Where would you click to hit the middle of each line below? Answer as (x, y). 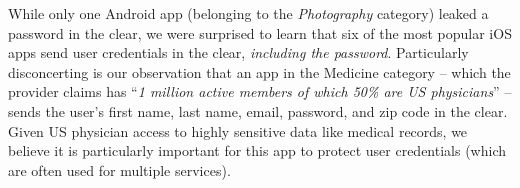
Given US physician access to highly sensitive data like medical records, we (238, 130)
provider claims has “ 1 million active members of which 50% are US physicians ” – (260, 91)
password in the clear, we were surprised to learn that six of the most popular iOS (260, 32)
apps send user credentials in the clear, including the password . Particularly (238, 52)
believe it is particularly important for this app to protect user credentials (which (257, 150)
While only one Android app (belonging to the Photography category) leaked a (248, 13)
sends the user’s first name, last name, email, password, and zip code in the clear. (258, 110)
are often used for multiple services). (119, 169)
